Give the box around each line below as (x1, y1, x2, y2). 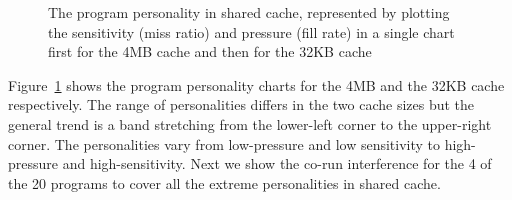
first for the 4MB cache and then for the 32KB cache (48, 41, 372, 62)
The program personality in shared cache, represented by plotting (48, 2, 450, 22)
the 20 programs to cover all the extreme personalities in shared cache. (8, 172, 441, 193)
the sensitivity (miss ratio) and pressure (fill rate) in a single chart (48, 21, 455, 42)
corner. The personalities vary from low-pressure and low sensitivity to (8, 133, 440, 154)
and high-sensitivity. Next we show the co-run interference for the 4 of (62, 153, 492, 174)
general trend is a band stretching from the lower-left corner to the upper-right (8, 113, 492, 134)
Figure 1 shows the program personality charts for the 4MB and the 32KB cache (8, 74, 505, 95)
